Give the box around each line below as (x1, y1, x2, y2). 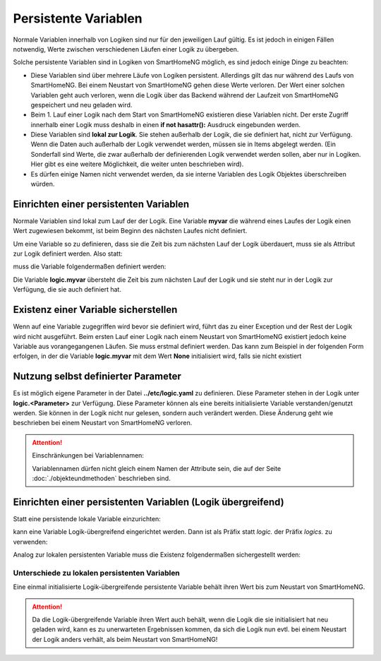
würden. (30, 180, 55, 189)
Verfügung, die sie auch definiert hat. (13, 285, 121, 294)
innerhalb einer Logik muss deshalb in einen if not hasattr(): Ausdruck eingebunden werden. (30, 120, 301, 129)
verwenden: (13, 537, 48, 546)
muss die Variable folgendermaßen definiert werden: (13, 262, 167, 271)
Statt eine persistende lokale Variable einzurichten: (13, 514, 162, 523)
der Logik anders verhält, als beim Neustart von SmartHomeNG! (32, 635, 218, 643)
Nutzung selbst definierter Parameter (13, 371, 181, 383)
